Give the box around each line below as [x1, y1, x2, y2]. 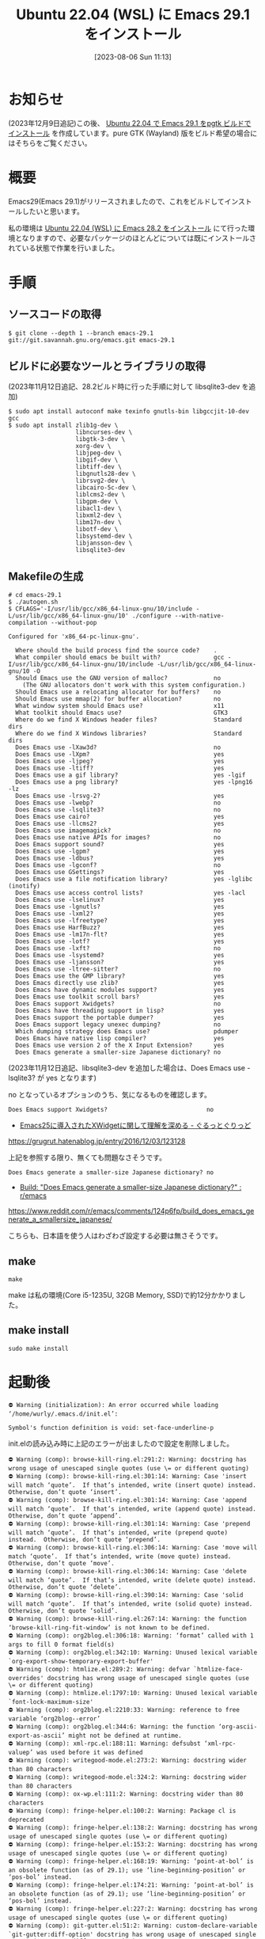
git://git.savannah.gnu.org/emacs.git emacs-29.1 [8, 336, 176, 344]
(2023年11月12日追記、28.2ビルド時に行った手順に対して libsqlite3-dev [8, 382, 240, 391]
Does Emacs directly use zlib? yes [15, 979, 225, 987]
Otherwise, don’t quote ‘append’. [8, 1511, 123, 1519]
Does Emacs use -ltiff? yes [15, 764, 225, 773]
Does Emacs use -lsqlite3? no [15, 806, 221, 814]
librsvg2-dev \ [75, 477, 126, 485]
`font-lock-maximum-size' [8, 1698, 93, 1705]
